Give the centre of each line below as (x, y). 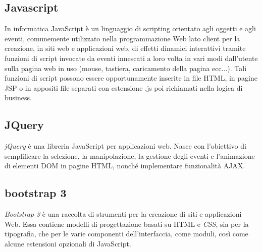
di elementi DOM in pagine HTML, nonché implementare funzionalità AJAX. (125, 166)
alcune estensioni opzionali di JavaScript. (68, 243)
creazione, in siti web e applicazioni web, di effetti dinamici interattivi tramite (125, 48)
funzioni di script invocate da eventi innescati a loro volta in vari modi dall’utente (131, 58)
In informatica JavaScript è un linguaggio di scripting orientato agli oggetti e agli (130, 28)
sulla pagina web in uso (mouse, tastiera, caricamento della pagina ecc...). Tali (126, 68)
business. (18, 98)
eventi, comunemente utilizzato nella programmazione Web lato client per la (122, 38)
